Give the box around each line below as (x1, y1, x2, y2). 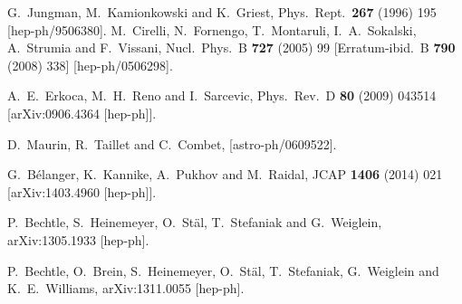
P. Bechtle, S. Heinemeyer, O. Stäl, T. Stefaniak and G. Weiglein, (7, 213, 382, 232)
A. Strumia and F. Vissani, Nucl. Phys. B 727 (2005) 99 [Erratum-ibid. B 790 (7, 38, 456, 57)
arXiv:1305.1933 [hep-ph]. (7, 230, 149, 249)
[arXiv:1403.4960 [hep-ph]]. (7, 182, 157, 201)
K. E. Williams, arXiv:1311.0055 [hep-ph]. (7, 279, 245, 298)
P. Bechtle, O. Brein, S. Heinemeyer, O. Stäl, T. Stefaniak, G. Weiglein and (7, 261, 439, 280)
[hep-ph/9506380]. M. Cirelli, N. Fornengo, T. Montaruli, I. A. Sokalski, (7, 20, 417, 39)
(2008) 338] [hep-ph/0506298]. (7, 55, 173, 74)
